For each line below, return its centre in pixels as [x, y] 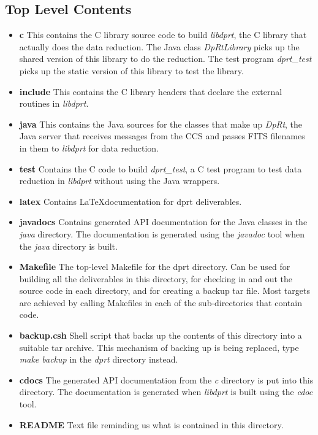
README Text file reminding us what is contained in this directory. [151, 424]
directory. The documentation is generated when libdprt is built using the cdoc [166, 392]
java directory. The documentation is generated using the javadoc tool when [162, 233]
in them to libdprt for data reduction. [89, 148]
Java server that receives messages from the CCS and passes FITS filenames [162, 136]
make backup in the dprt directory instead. [99, 359]
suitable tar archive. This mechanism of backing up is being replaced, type [159, 347]
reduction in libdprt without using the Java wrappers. [119, 181]
